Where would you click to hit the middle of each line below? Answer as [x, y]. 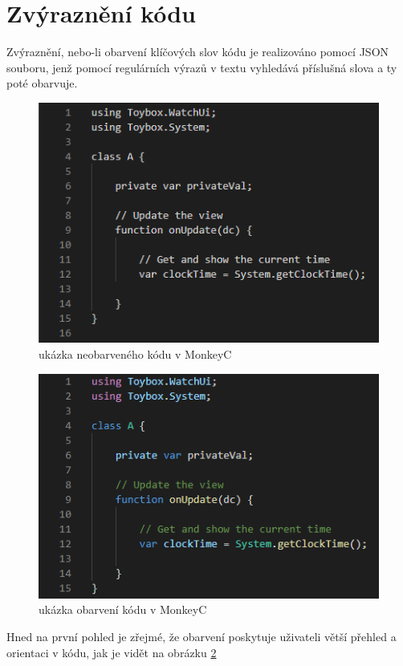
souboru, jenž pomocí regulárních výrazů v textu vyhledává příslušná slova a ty [202, 67]
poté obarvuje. [42, 83]
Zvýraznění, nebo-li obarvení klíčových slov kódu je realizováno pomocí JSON [198, 52]
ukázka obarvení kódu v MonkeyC [123, 609]
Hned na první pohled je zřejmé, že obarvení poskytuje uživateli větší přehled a [201, 637]
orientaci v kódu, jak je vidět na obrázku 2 [112, 652]
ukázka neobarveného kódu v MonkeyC [135, 353]
